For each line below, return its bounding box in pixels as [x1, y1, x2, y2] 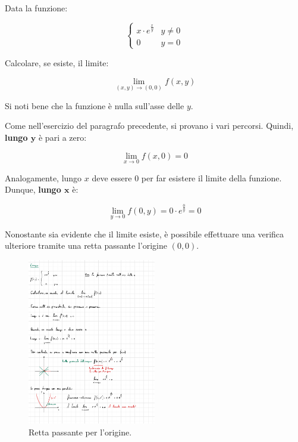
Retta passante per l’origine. [29, 426, 132, 438]
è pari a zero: [38, 131, 87, 143]
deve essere [92, 171, 132, 184]
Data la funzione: [5, 2, 68, 14]
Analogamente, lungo [5, 171, 82, 184]
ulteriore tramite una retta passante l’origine [5, 239, 167, 252]
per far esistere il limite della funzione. [141, 171, 282, 184]
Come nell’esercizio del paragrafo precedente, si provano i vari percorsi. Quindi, [5, 119, 294, 132]
